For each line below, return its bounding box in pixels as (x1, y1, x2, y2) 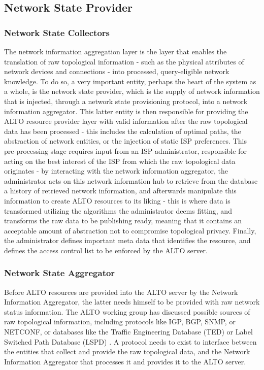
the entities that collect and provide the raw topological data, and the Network (4, 346, 250, 357)
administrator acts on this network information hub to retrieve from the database (4, 175, 258, 186)
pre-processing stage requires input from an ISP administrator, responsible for (4, 145, 247, 156)
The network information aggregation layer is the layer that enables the (4, 46, 227, 56)
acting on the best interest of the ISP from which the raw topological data (4, 155, 236, 166)
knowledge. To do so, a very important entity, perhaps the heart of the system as (4, 76, 256, 86)
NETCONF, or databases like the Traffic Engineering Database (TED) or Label (4, 326, 253, 337)
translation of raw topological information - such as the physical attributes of (4, 56, 244, 66)
